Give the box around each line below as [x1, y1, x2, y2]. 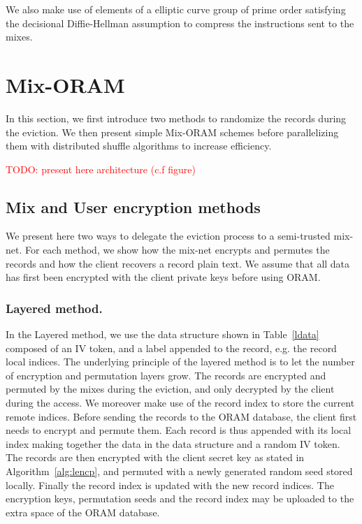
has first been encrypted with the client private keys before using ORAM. [6, 270, 321, 284]
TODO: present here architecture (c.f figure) [6, 161, 196, 176]
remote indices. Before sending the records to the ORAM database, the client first [6, 409, 357, 423]
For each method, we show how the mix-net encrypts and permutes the [24, 242, 330, 257]
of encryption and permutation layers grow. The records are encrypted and [6, 367, 326, 382]
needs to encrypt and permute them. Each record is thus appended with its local [6, 423, 352, 437]
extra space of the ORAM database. [6, 504, 160, 519]
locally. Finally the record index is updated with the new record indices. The [6, 477, 334, 492]
